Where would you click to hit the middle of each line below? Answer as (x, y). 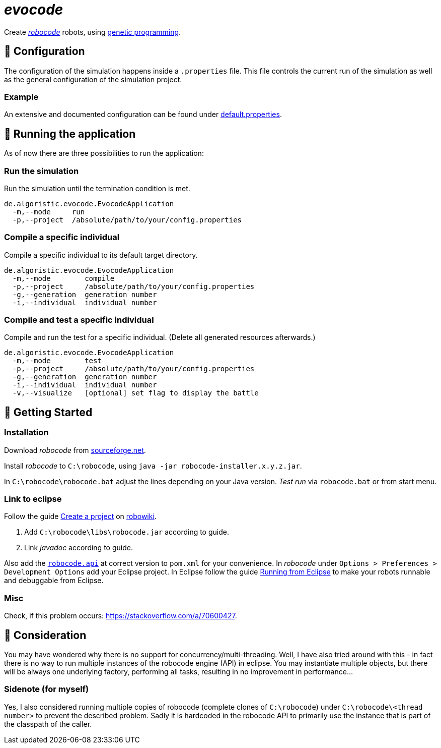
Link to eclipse (33, 499)
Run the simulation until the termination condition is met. (97, 188)
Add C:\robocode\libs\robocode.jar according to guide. (127, 532)
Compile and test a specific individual (79, 320)
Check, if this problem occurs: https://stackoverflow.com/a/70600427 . (121, 616)
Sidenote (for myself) (47, 689)
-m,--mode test (57, 361)
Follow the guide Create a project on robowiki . (80, 516)
